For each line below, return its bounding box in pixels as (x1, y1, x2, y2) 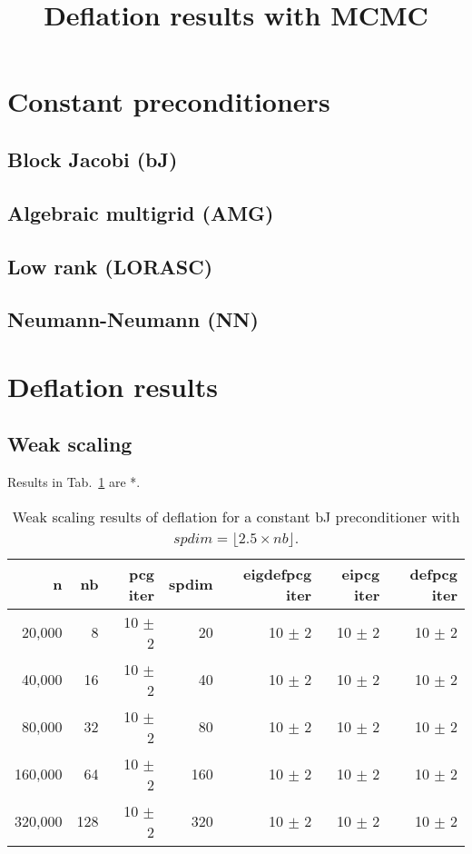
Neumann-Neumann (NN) (7, 305, 259, 333)
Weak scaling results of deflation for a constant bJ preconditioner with (12, 505, 460, 527)
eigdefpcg (243, 562, 312, 584)
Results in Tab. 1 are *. (7, 472, 141, 492)
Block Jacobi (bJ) (7, 144, 178, 173)
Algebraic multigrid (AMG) (7, 198, 274, 226)
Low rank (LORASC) (7, 252, 213, 280)
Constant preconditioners (7, 83, 330, 120)
